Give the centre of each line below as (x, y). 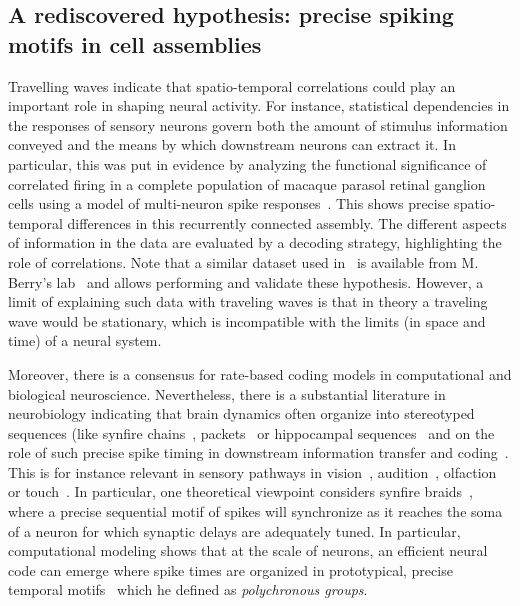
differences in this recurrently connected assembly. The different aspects (287, 222)
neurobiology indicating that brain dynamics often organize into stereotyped (241, 413)
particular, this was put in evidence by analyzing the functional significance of (247, 163)
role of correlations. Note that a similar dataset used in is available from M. (243, 261)
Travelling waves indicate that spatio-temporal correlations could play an (232, 85)
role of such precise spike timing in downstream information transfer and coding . (258, 452)
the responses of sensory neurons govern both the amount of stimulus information (258, 124)
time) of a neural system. (85, 340)
